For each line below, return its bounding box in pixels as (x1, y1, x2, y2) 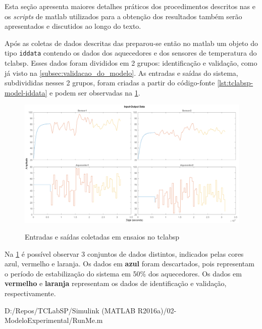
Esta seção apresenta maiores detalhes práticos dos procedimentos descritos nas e (5, 1, 255, 11)
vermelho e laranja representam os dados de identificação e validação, (5, 278, 227, 289)
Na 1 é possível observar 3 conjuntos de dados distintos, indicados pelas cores (5, 248, 244, 259)
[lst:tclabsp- (217, 77, 253, 88)
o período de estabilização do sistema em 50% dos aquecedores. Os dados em (5, 268, 242, 278)
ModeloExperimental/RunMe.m (5, 315, 103, 325)
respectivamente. (5, 288, 56, 299)
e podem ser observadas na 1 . (49, 87, 140, 98)
